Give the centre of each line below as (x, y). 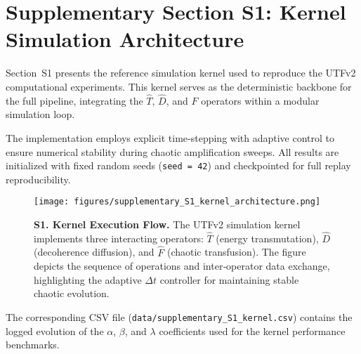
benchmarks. (33, 345)
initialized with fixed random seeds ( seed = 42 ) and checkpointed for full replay (178, 165)
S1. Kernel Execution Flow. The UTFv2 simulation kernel (167, 224)
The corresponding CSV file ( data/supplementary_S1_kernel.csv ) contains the (179, 317)
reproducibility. (38, 179)
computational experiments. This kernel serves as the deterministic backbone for (179, 86)
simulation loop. (40, 114)
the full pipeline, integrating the (74, 100)
